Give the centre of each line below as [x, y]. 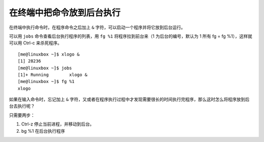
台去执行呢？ [22, 106]
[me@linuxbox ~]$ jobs [45, 68]
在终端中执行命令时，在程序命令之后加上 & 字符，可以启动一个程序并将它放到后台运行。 [97, 27]
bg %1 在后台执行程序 [43, 131]
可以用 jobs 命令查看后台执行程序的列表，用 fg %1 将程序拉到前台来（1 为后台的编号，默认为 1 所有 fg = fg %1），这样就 [131, 36]
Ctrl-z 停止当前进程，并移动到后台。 [58, 124]
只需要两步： [22, 115]
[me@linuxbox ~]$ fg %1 [46, 81]
